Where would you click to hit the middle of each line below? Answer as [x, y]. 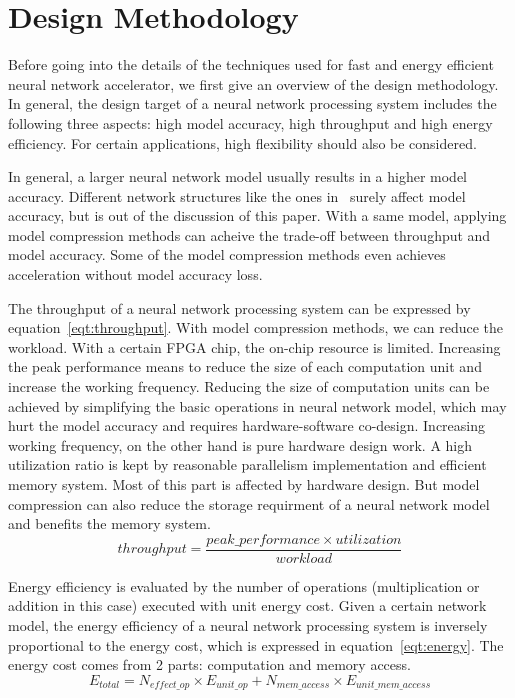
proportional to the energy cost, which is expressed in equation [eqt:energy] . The [256, 644]
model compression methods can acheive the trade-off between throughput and [249, 234]
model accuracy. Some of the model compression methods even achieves [227, 254]
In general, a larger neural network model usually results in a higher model [238, 176]
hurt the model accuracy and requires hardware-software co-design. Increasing [246, 425]
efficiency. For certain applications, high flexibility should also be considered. [242, 142]
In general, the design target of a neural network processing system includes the [252, 103]
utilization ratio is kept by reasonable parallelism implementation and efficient [247, 464]
